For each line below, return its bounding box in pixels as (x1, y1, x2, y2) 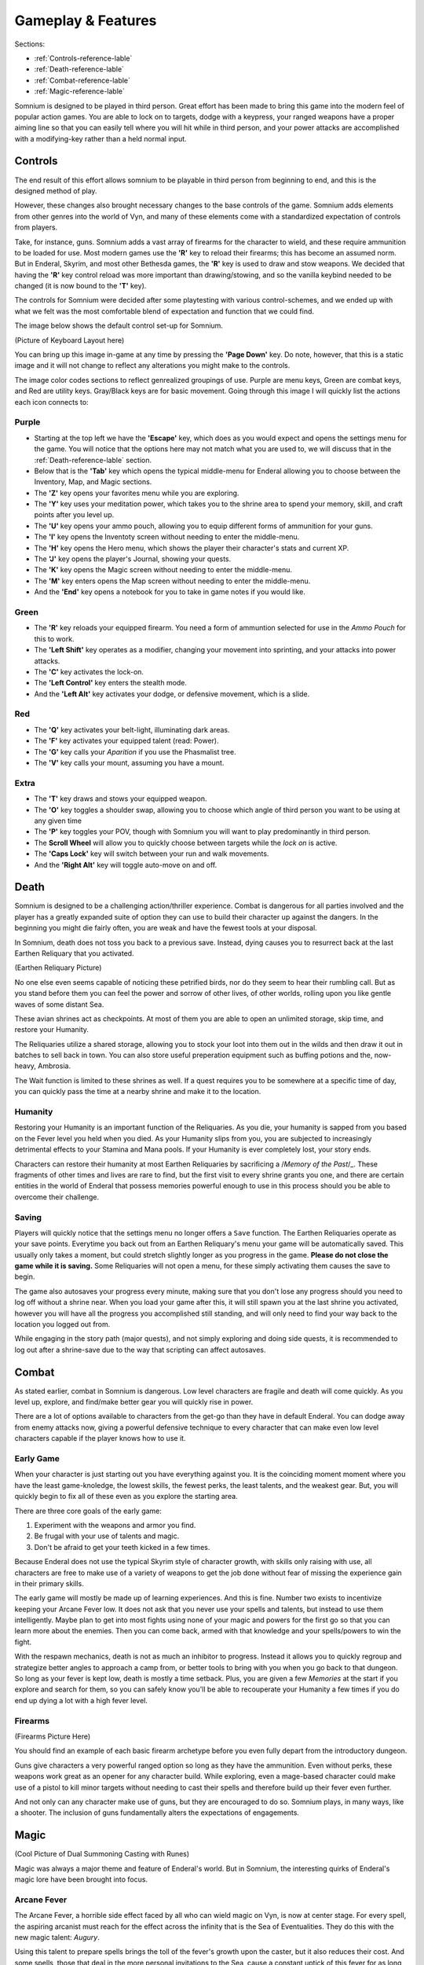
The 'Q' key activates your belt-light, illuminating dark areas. (34, 725, 230, 734)
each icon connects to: (14, 397, 90, 406)
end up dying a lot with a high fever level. (14, 1695, 148, 1705)
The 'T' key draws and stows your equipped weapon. (34, 794, 207, 803)
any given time (34, 816, 82, 825)
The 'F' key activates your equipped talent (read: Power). (34, 736, 219, 746)
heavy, (14, 1061, 37, 1071)
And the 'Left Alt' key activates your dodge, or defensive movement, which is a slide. (34, 689, 310, 699)
